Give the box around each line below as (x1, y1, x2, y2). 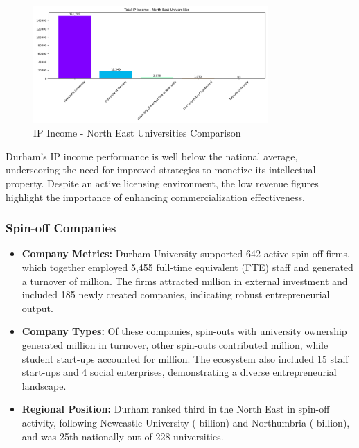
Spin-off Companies (6, 219, 116, 236)
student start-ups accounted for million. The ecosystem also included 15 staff (21, 351, 349, 365)
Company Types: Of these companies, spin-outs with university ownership (21, 324, 347, 338)
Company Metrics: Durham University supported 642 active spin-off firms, (21, 246, 350, 261)
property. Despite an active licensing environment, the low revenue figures (6, 175, 319, 190)
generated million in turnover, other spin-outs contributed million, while (21, 337, 329, 352)
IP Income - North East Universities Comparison (33, 126, 241, 140)
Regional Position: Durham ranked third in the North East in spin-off (21, 402, 330, 416)
